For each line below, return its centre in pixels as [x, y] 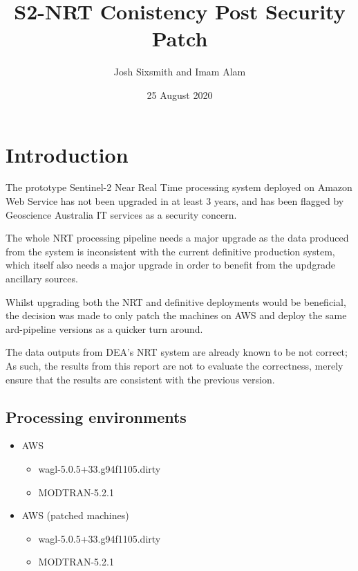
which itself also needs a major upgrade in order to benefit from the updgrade [170, 265]
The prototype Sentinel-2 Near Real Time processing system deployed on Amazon [179, 187]
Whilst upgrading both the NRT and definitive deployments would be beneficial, [176, 301]
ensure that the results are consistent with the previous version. [140, 379]
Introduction [67, 154]
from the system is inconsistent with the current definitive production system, [170, 251]
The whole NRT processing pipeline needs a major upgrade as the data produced [177, 238]
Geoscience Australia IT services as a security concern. [121, 214]
